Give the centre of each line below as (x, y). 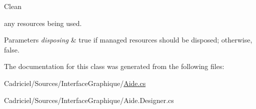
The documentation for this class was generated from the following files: (114, 66)
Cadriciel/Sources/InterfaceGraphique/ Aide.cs (75, 83)
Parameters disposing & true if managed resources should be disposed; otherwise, (128, 40)
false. (12, 49)
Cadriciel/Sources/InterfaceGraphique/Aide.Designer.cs (89, 100)
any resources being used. (43, 23)
